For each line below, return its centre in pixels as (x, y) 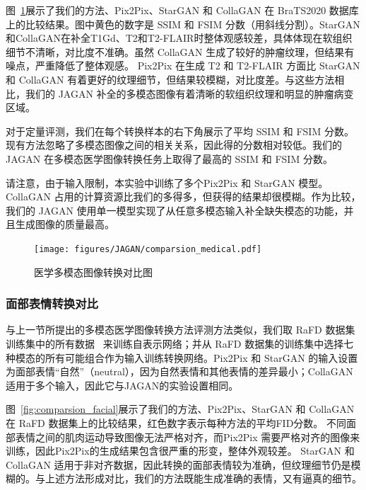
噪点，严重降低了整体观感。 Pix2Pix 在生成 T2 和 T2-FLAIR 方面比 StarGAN (183, 65)
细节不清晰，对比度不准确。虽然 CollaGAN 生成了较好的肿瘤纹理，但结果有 (180, 51)
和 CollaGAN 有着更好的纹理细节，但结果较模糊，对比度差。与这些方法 (170, 79)
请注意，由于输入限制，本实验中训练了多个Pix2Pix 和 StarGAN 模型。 (167, 182)
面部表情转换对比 (52, 303)
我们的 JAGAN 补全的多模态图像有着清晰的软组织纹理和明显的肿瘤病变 (189, 93)
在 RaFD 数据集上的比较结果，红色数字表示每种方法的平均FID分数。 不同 (176, 422)
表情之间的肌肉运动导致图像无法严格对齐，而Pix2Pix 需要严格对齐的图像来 (188, 437)
